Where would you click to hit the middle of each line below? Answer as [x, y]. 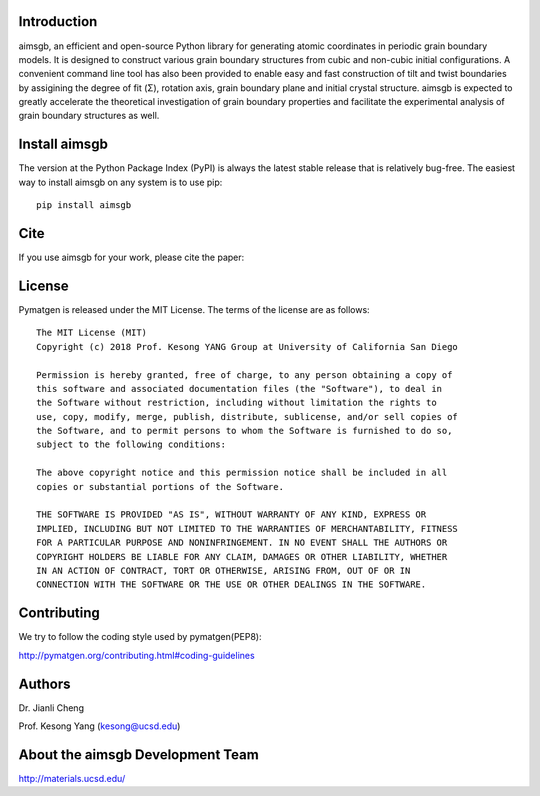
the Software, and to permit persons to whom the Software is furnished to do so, [244, 431]
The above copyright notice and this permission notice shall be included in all [242, 473]
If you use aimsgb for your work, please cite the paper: [131, 257]
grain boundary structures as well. [89, 116]
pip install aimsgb [84, 205]
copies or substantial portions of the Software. [160, 486]
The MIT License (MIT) [92, 333]
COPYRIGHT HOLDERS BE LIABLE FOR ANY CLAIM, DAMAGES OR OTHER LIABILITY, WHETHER [242, 556]
